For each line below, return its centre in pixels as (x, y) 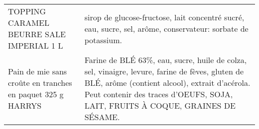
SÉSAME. (102, 117)
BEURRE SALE (37, 34)
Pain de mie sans (38, 71)
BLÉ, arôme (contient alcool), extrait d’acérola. (167, 83)
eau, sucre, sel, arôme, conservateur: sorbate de (166, 28)
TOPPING (27, 11)
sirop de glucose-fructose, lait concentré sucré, (164, 17)
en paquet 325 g (36, 94)
